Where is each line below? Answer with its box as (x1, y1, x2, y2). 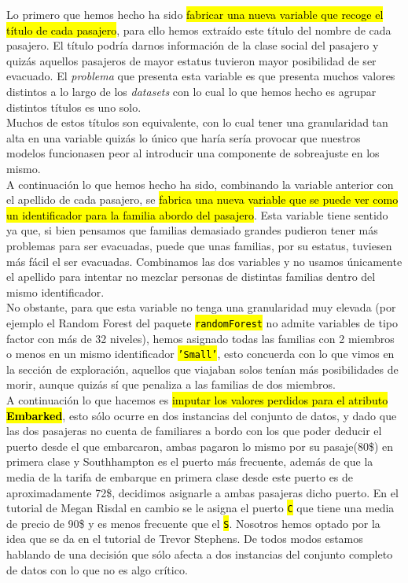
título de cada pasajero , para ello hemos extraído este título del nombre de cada (6, 21, 391, 38)
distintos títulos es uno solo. (6, 98, 142, 115)
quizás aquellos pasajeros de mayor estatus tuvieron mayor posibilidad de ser (6, 52, 377, 68)
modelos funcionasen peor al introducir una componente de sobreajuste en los (6, 145, 380, 161)
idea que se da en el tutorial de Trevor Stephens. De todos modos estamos (6, 530, 363, 547)
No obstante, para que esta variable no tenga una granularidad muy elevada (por (6, 299, 396, 315)
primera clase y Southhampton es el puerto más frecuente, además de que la (6, 453, 373, 470)
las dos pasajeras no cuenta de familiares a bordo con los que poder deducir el (6, 422, 382, 439)
